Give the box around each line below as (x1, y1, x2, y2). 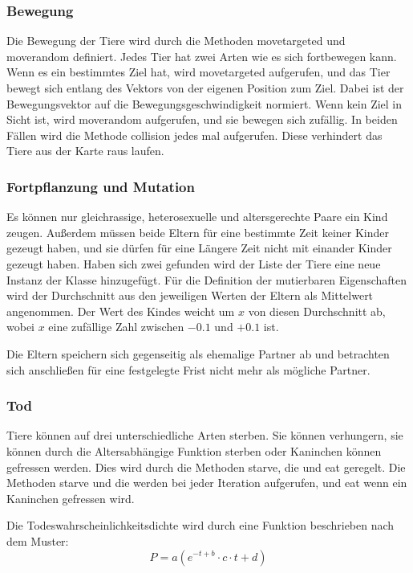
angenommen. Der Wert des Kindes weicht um (6, 302, 235, 319)
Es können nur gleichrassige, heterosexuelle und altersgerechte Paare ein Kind (6, 208, 388, 225)
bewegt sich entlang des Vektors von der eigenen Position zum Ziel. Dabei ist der (6, 80, 404, 96)
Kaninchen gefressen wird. (6, 489, 135, 506)
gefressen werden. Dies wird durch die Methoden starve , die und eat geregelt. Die (6, 458, 406, 475)
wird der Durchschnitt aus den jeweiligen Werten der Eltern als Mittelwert (6, 287, 374, 304)
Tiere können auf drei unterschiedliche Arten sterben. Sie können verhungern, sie (6, 427, 403, 444)
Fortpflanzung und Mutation (6, 176, 195, 196)
